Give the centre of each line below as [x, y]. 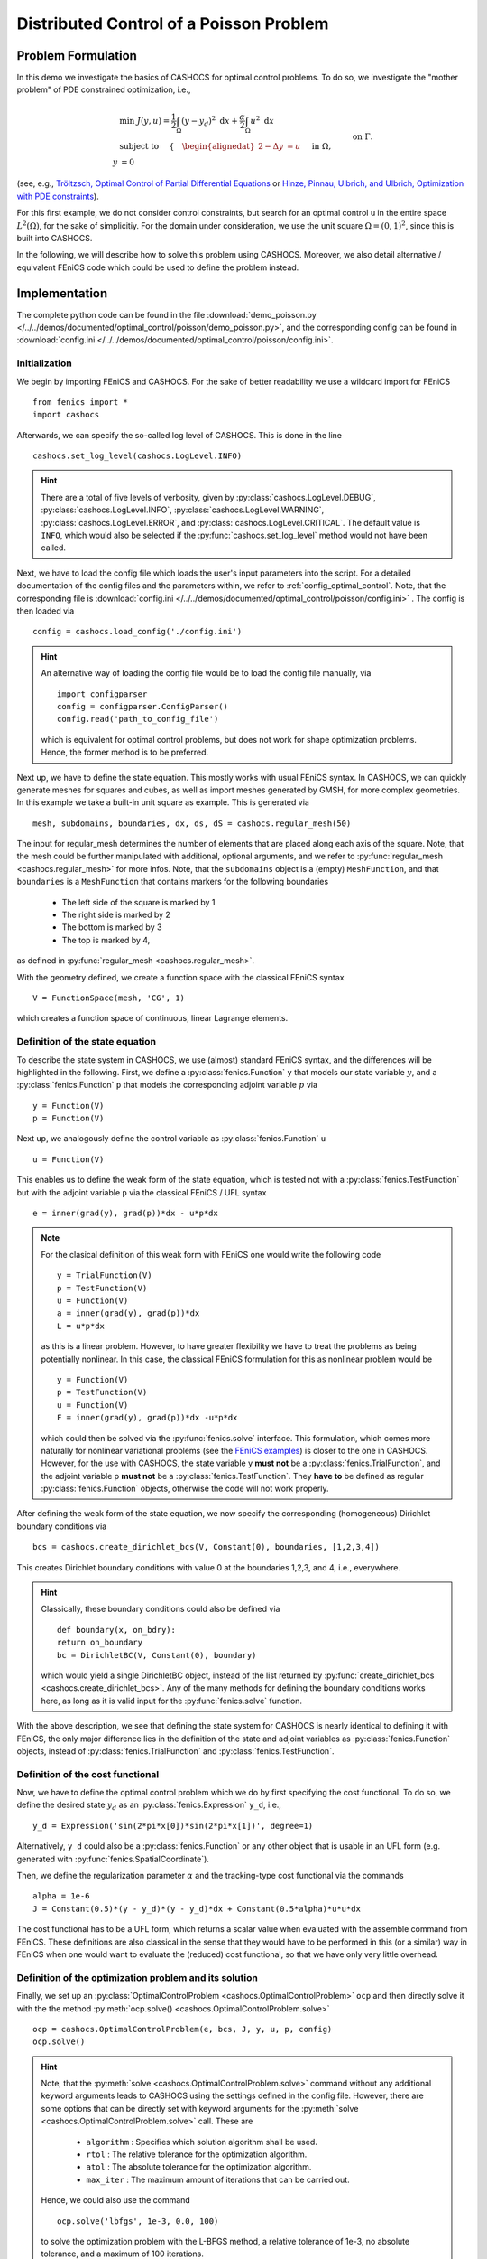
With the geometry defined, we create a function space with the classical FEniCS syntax [180, 977]
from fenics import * [80, 402]
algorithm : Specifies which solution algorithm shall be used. [202, 2142]
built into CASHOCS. [55, 238]
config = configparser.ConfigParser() [143, 706]
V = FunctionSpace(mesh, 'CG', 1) [109, 998]
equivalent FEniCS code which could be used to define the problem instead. [158, 267]
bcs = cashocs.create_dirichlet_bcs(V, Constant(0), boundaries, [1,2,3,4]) [207, 1547]
